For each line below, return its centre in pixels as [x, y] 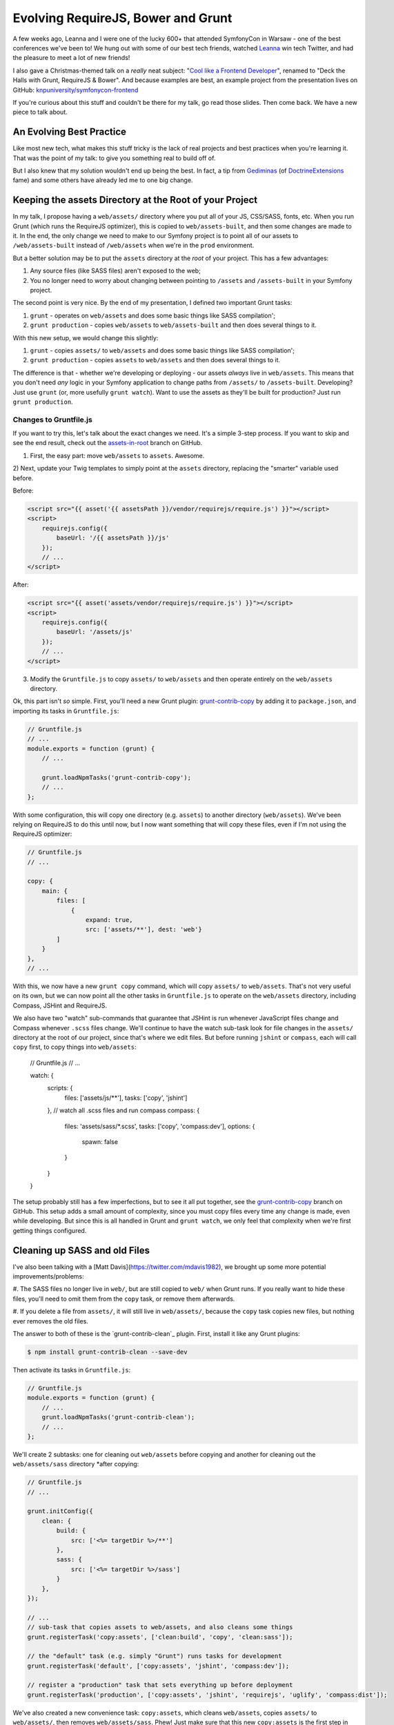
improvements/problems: [48, 1276]
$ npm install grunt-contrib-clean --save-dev [107, 1352]
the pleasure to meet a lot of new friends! [71, 58]
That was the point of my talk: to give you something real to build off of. [114, 158]
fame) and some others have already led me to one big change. [103, 180]
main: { [55, 891]
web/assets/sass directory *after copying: [76, 1464]
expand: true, [109, 920]
